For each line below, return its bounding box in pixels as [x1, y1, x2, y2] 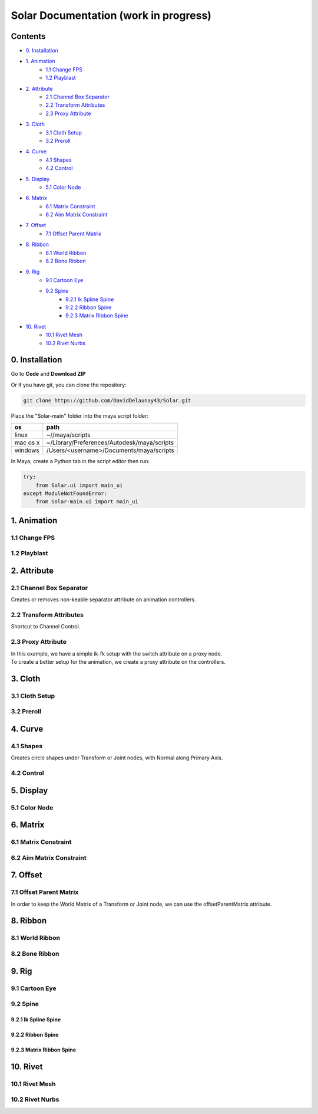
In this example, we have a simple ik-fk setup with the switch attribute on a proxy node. [11, 650, 223, 657]
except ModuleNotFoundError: [23, 490, 108, 497]
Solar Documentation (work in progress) [11, 9, 212, 22]
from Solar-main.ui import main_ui [35, 499, 138, 505]
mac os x [14, 438, 40, 447]
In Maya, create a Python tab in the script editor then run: [11, 458, 150, 465]
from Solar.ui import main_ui [35, 481, 123, 489]
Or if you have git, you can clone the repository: [11, 381, 127, 388]
